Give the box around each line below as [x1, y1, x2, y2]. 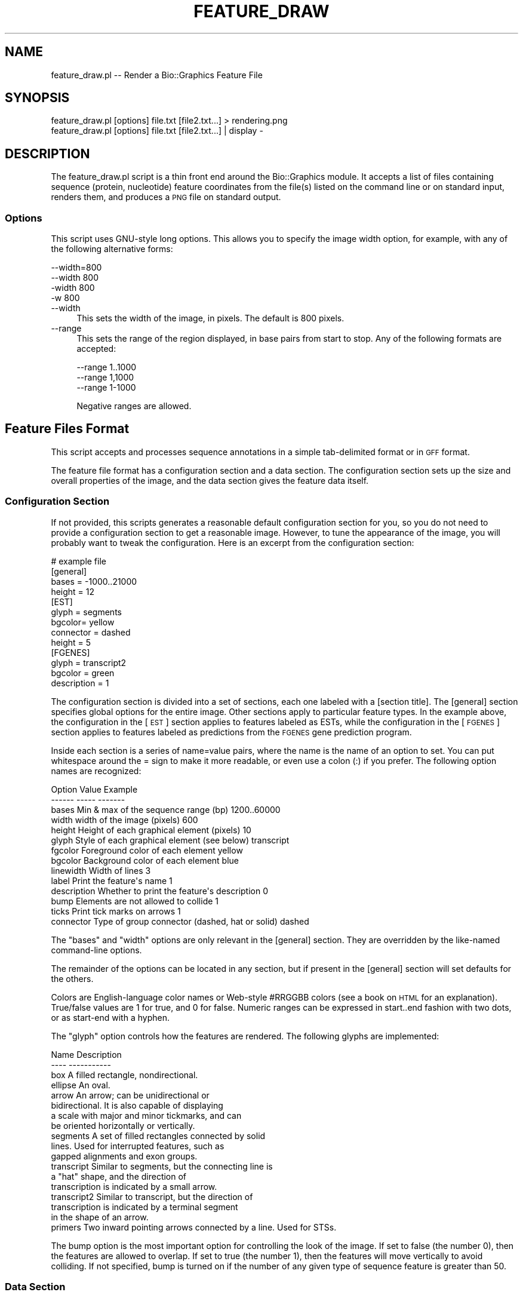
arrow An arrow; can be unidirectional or [51, 1090, 210, 1100]
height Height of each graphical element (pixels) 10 [51, 824, 251, 835]
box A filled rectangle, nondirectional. [51, 1069, 198, 1080]
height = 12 [51, 586, 95, 597]
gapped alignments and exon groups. [51, 1150, 198, 1161]
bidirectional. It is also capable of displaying [51, 1100, 223, 1110]
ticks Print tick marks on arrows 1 [51, 906, 181, 916]
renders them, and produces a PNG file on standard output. [51, 192, 281, 202]
